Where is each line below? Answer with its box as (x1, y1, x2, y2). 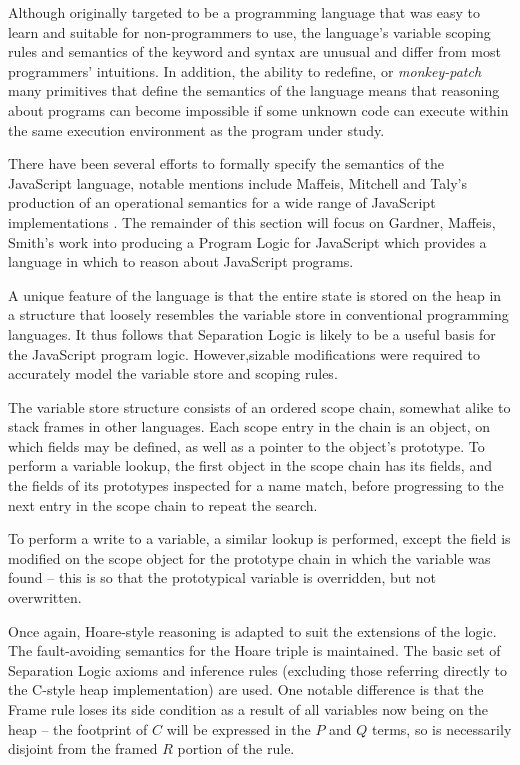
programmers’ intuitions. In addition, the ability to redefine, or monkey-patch (8, 60, 482, 81)
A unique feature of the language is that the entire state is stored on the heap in (8, 284, 502, 305)
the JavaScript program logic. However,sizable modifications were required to (8, 343, 480, 364)
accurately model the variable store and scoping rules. (8, 363, 338, 384)
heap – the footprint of (8, 718, 148, 739)
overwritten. (8, 587, 82, 608)
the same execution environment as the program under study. (8, 119, 385, 140)
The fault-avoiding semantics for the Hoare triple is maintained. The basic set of (8, 640, 501, 661)
